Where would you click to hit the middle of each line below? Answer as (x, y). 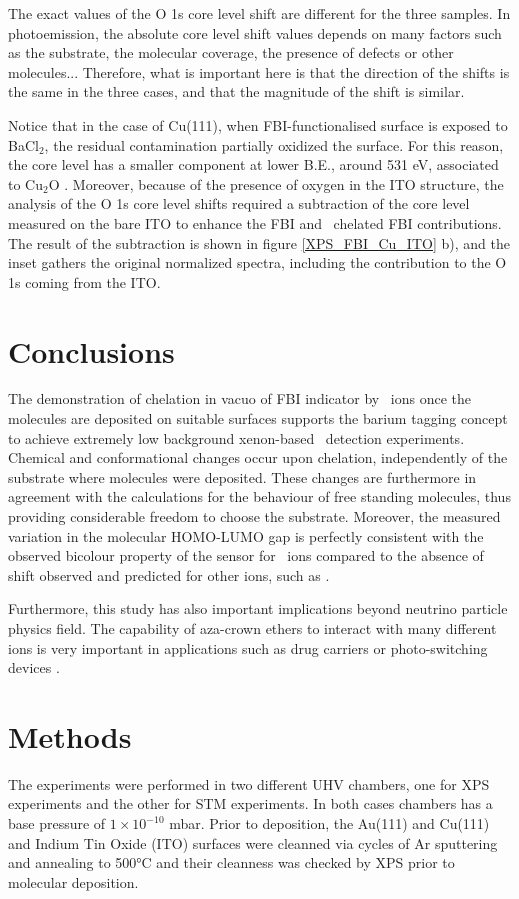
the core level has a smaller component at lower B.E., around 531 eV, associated (253, 164)
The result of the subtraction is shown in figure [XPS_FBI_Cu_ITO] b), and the (259, 242)
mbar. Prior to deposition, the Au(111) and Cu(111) (329, 823)
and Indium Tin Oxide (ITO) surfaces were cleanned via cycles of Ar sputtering (253, 842)
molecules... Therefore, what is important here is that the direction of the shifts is (259, 71)
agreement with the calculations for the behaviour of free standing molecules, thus (259, 496)
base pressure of (57, 823)
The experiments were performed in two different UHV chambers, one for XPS (249, 783)
